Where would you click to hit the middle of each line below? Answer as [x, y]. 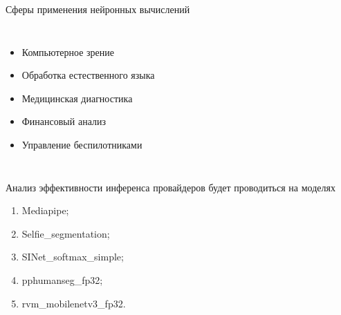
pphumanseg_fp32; [62, 279]
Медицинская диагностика [77, 98]
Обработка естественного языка [88, 75]
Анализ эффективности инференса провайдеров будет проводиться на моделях [170, 187]
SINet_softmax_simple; [73, 257]
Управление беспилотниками [82, 144]
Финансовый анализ [64, 121]
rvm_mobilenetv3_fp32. [74, 303]
